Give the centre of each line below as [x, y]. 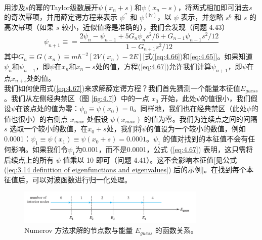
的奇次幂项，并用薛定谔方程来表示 [61, 17]
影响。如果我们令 [39, 149]
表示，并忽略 [202, 17]
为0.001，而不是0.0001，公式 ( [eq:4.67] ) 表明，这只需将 [164, 149]
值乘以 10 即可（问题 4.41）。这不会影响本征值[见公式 [150, 159]
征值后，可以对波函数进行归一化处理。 [68, 179]
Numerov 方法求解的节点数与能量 [79, 230]
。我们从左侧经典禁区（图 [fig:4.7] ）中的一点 [77, 98]
